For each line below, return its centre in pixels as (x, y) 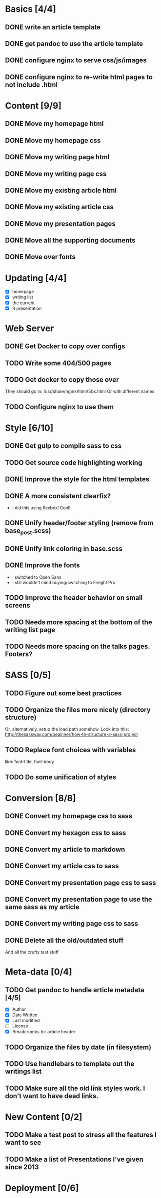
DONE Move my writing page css (56, 174)
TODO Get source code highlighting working (74, 462)
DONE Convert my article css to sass (62, 866)
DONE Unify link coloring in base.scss (64, 549)
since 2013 (22, 1167)
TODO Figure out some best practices (63, 693)
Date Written (25, 1015)
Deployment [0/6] (42, 1188)
